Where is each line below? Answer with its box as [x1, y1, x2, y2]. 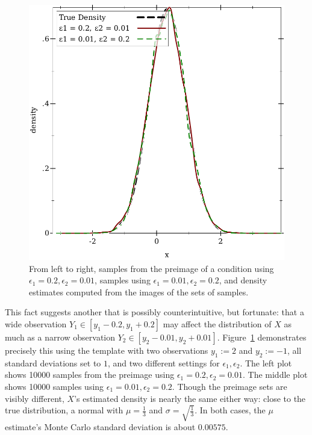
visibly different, [5, 392, 64, 404]
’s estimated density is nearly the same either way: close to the [74, 392, 306, 404]
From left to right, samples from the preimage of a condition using [29, 262, 274, 274]
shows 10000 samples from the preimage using [5, 368, 175, 381]
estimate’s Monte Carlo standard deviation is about [5, 421, 196, 433]
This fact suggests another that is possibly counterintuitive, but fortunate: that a [5, 306, 304, 318]
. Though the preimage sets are [172, 380, 287, 392]
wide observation [5, 317, 67, 330]
